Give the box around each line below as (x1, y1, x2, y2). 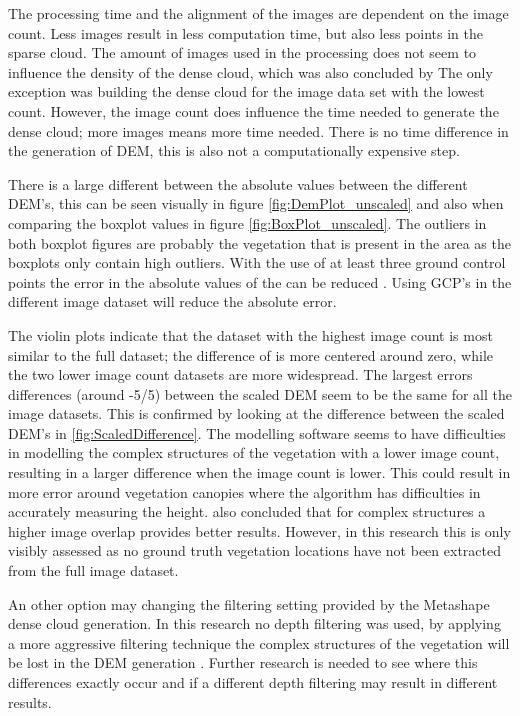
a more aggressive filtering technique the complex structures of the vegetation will (8, 632, 510, 653)
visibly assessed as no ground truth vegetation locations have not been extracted (8, 540, 501, 561)
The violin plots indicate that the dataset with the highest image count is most (8, 324, 493, 345)
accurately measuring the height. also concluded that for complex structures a (8, 501, 486, 522)
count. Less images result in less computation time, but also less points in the (8, 22, 484, 43)
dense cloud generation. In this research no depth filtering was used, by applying (8, 613, 501, 634)
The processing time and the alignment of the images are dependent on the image (8, 3, 509, 23)
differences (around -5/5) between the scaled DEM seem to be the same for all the (8, 383, 512, 404)
